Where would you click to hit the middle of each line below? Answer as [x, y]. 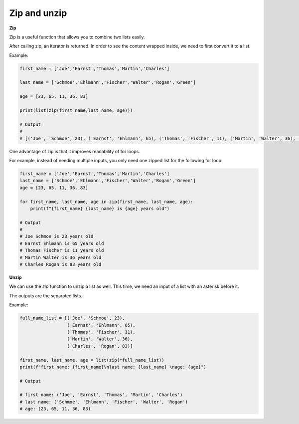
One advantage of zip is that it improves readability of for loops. [75, 151]
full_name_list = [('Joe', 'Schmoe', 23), [72, 318]
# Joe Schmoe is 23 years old [57, 236]
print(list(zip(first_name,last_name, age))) [76, 110]
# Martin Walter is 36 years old [61, 257]
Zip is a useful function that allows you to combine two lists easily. [77, 37]
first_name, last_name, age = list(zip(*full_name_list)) [92, 360]
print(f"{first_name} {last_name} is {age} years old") [100, 209]
